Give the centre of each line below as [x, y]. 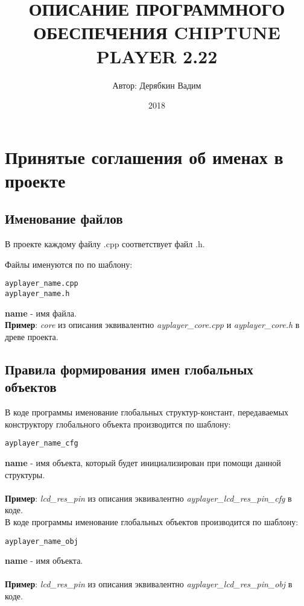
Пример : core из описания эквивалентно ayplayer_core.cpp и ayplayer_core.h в [152, 325]
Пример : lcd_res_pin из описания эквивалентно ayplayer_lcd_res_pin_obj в [149, 584]
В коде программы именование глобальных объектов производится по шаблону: [152, 521]
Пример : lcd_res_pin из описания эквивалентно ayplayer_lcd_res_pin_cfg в [148, 498]
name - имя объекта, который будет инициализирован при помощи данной [143, 462]
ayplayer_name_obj [42, 541]
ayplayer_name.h [37, 294]
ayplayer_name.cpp [42, 284]
